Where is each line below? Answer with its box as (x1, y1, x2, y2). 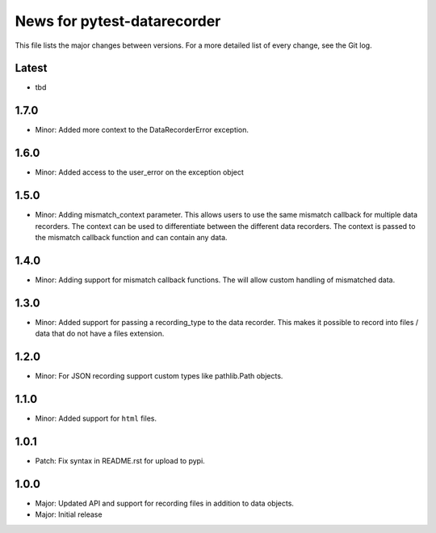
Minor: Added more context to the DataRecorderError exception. (35, 125, 249, 135)
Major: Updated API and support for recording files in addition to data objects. (35, 498, 295, 508)
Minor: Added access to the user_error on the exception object (35, 167, 244, 177)
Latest (15, 61, 48, 75)
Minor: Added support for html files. (35, 413, 157, 423)
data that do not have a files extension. (35, 328, 165, 339)
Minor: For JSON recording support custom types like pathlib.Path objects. (35, 371, 283, 381)
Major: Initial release (35, 510, 103, 519)
